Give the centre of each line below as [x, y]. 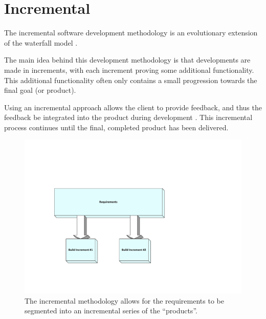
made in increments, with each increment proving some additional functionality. [129, 69]
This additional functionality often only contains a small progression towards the [131, 80]
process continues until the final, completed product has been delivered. [116, 127]
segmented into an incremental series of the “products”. [111, 311]
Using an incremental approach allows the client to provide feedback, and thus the [133, 107]
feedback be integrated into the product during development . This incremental [128, 117]
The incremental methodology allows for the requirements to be [124, 300]
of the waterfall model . [41, 42]
